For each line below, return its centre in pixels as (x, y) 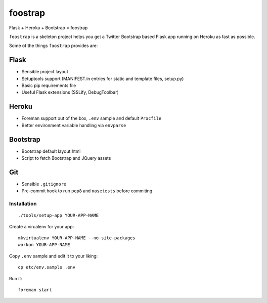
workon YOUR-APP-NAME (44, 245)
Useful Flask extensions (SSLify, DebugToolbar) (70, 92)
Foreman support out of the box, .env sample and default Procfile (91, 118)
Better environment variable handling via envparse (74, 125)
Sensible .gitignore (44, 184)
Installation (23, 204)
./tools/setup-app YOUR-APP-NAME (58, 216)
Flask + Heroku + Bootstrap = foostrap (48, 28)
